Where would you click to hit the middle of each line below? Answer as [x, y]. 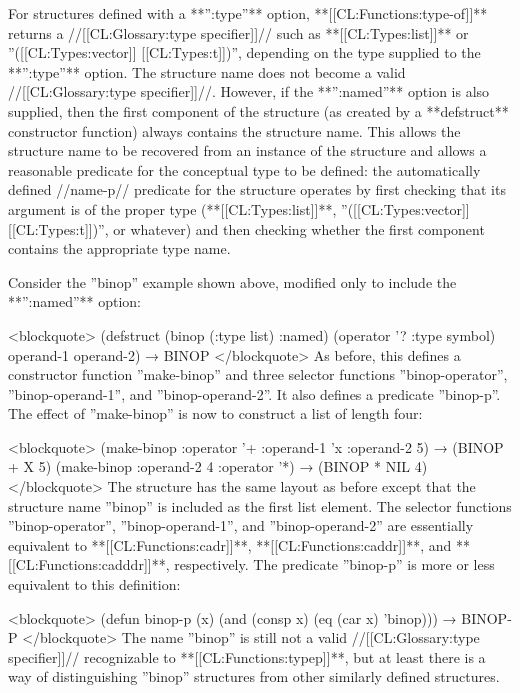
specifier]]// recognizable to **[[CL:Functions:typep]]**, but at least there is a [247, 656]
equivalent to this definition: [94, 584]
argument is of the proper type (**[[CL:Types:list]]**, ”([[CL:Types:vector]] [239, 208]
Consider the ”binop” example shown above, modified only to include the [232, 281]
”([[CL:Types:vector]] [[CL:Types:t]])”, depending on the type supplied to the [244, 52]
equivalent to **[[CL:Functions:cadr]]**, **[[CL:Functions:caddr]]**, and [230, 544]
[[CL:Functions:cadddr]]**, [89, 564]
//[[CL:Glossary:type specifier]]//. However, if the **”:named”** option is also [249, 91]
